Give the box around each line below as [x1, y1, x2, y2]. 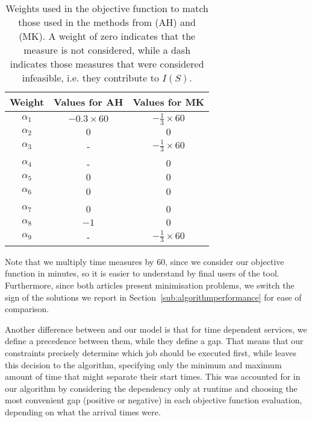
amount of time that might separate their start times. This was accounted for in [5, 370, 301, 383]
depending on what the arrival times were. [5, 405, 161, 418]
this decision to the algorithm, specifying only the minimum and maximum [5, 358, 282, 371]
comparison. [5, 302, 49, 315]
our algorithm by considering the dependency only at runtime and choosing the [5, 382, 298, 394]
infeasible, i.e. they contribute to [22, 71, 159, 85]
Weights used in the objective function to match [5, 1, 208, 15]
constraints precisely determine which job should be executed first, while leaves [5, 346, 296, 359]
